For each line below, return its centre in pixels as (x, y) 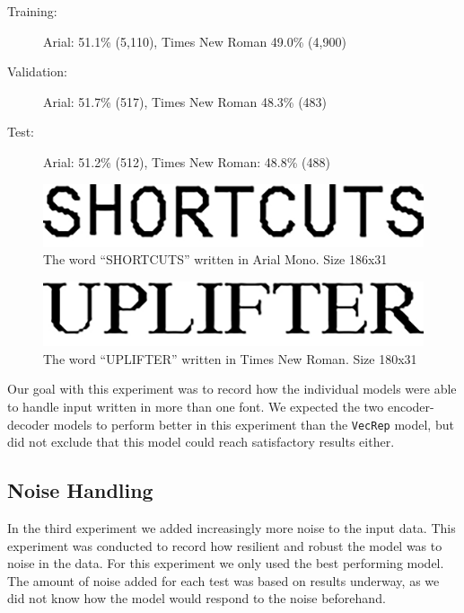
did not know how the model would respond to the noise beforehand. (197, 598)
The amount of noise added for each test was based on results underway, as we (223, 580)
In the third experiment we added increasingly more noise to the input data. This (232, 528)
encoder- (411, 406)
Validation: (37, 71)
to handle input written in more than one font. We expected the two (196, 406)
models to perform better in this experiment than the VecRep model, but (254, 424)
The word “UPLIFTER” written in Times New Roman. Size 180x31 (230, 358)
